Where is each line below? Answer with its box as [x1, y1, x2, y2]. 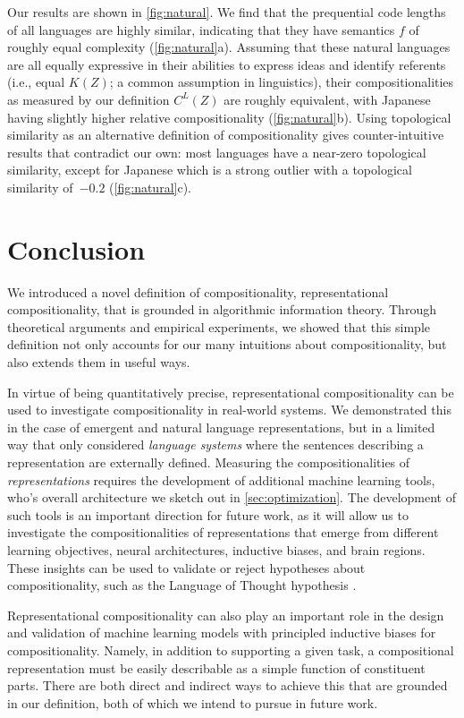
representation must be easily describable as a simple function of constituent [7, 658, 426, 677]
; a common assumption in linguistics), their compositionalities [109, 73, 454, 91]
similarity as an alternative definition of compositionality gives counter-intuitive [7, 125, 444, 144]
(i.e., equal [7, 73, 65, 91]
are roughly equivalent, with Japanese [224, 90, 431, 108]
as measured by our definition [7, 90, 170, 108]
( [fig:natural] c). [109, 177, 191, 196]
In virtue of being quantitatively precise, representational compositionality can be [7, 382, 454, 401]
